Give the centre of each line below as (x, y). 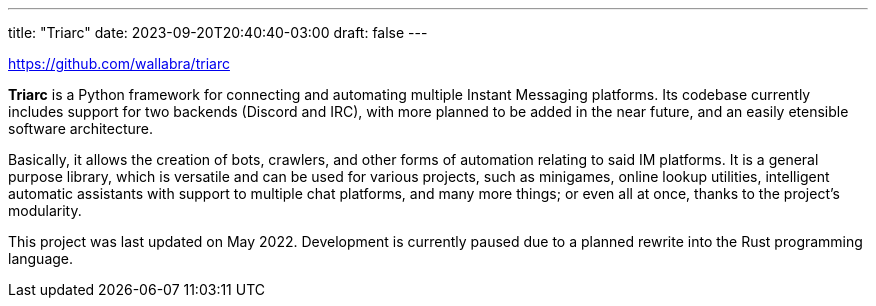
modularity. (45, 210)
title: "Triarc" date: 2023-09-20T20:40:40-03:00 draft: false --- (218, 32)
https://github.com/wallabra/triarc (119, 63)
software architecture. (80, 128)
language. (41, 258)
